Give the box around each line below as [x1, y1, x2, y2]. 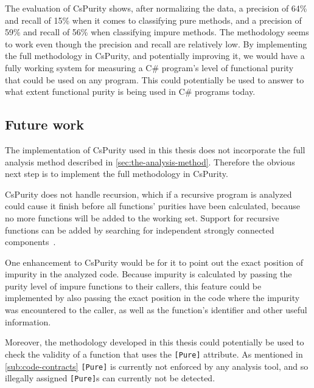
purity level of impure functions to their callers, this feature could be [5, 279, 262, 292]
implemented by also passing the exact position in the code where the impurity [5, 291, 300, 304]
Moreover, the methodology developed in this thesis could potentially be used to [5, 336, 304, 348]
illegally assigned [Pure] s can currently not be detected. [5, 372, 215, 384]
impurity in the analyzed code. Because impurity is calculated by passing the [5, 268, 292, 280]
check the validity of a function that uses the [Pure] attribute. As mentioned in [5, 347, 303, 360]
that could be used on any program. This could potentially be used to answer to [5, 73, 304, 86]
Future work [5, 115, 85, 134]
